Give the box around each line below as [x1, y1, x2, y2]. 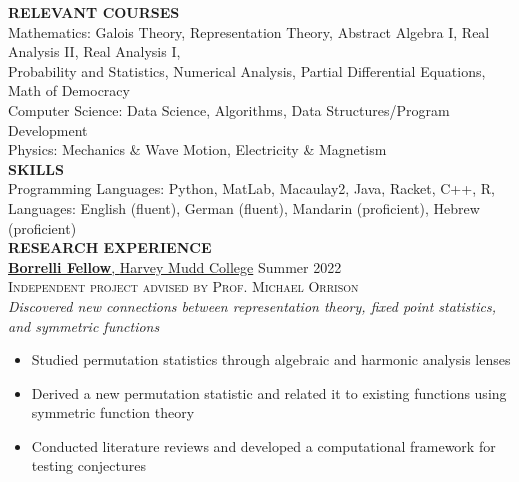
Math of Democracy [8, 80, 130, 101]
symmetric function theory [31, 402, 195, 423]
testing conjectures [31, 455, 146, 476]
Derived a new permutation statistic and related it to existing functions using [31, 382, 507, 403]
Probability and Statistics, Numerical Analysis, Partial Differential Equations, [8, 60, 486, 81]
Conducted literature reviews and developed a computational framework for [31, 435, 496, 456]
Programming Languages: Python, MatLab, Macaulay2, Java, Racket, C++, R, [8, 178, 495, 199]
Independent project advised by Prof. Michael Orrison [8, 276, 359, 297]
